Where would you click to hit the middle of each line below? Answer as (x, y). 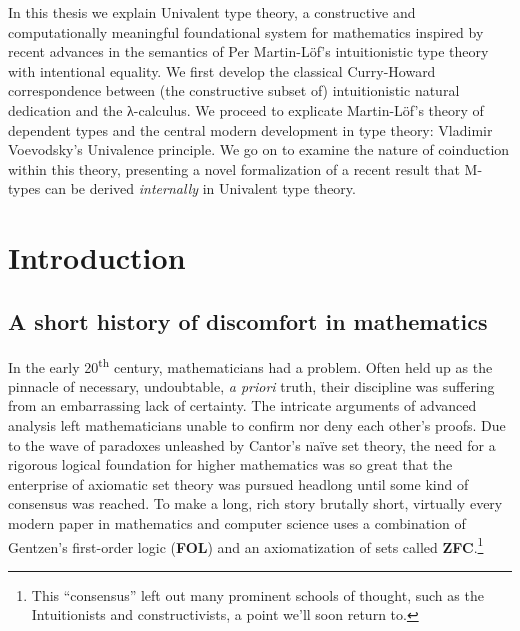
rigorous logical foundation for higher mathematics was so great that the (230, 464)
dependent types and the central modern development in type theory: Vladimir (250, 129)
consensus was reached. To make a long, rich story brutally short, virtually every (255, 503)
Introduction (97, 257)
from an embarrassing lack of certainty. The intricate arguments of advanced (242, 405)
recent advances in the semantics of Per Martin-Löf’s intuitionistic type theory (248, 51)
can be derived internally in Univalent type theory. (200, 188)
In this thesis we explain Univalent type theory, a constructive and (212, 12)
